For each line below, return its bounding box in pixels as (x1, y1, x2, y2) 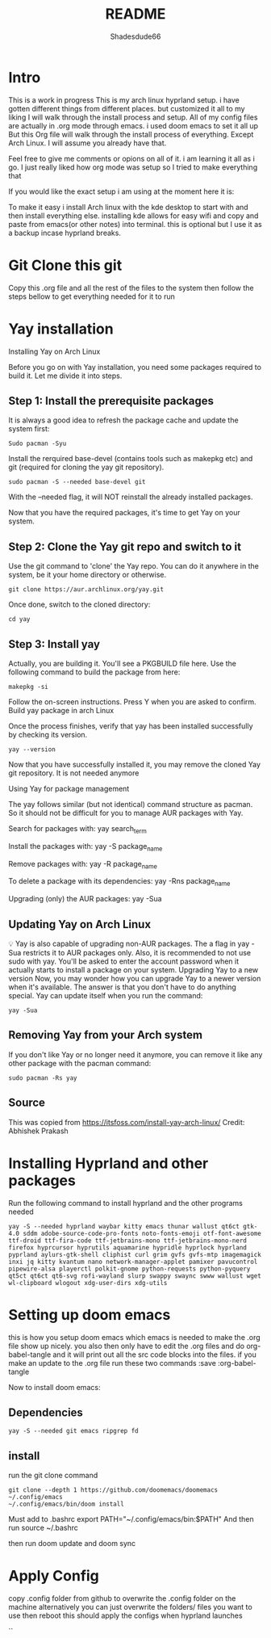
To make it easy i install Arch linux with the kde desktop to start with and (8, 202, 248, 212)
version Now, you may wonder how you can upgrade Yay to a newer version (8, 974, 261, 983)
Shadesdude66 (110, 31, 161, 41)
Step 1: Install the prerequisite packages (8, 393, 215, 408)
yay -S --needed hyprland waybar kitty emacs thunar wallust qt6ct (8, 1222, 240, 1230)
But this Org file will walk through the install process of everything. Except (8, 129, 254, 139)
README (105, 5, 166, 23)
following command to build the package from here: (8, 667, 181, 677)
